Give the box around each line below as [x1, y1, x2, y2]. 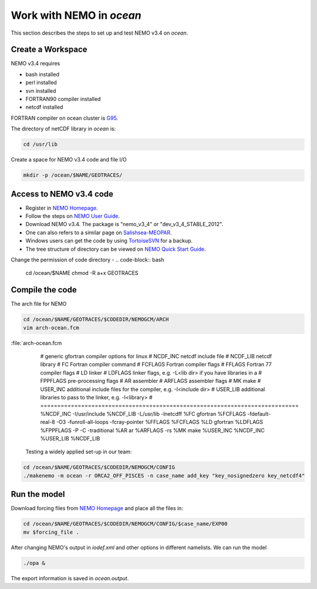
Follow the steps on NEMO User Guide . [25, 213, 120, 220]
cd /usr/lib [23, 141, 58, 148]
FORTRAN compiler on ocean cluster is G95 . [11, 115, 119, 122]
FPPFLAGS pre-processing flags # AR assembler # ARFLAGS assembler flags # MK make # [40, 378, 261, 385]
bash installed [25, 70, 60, 78]
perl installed [25, 79, 57, 86]
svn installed [25, 87, 56, 94]
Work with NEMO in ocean [11, 9, 141, 22]
